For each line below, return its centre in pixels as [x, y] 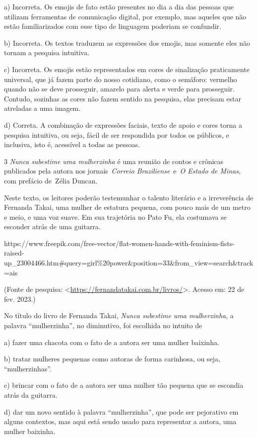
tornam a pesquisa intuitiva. [47, 52]
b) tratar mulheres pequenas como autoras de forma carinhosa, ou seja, [112, 359]
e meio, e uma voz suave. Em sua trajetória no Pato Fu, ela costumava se [115, 217]
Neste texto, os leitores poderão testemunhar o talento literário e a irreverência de [129, 197]
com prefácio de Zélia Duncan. [51, 180]
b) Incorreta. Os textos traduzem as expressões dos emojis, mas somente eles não [127, 43]
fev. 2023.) [20, 299]
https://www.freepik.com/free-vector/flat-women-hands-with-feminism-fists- [119, 243]
